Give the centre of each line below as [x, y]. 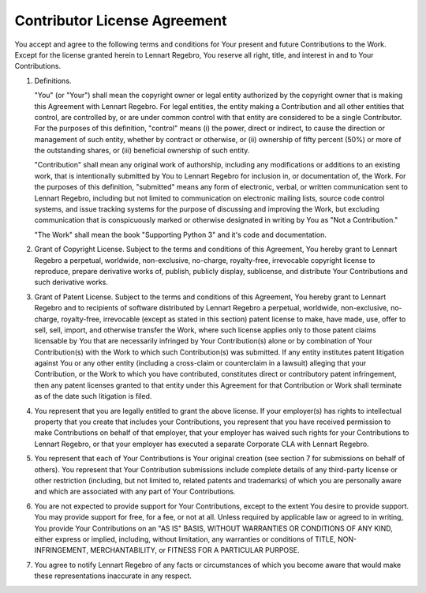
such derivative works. [71, 282]
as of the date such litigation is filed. [93, 396]
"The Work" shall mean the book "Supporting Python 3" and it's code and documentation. [180, 235]
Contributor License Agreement [121, 21]
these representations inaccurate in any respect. [113, 576]
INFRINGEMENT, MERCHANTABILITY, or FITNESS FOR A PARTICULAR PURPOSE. [167, 550]
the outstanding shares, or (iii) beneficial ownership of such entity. [142, 151]
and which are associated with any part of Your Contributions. [135, 492]
